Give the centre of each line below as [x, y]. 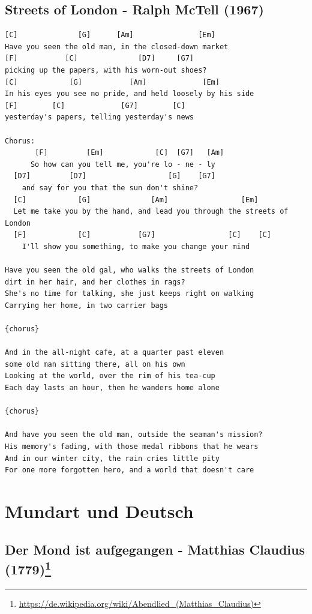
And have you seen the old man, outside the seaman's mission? [134, 435]
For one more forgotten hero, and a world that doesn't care [130, 470]
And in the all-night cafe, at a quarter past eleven [115, 353]
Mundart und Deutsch [99, 510]
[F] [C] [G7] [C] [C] [142, 235]
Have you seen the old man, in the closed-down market [117, 47]
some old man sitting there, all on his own [95, 364]
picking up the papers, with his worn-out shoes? [106, 70]
